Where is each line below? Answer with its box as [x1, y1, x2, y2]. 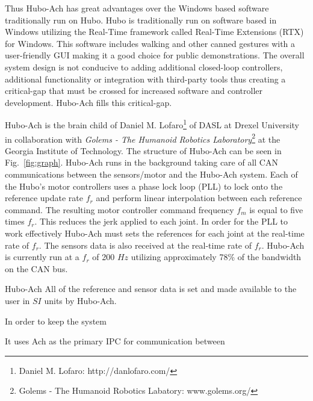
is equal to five [249, 203, 303, 216]
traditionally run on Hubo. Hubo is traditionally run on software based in [5, 13, 277, 26]
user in [5, 294, 30, 306]
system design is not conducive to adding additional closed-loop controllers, [5, 60, 283, 73]
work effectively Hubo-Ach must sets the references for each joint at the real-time [5, 227, 305, 239]
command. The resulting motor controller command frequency [5, 203, 234, 216]
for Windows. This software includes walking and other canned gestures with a [5, 37, 296, 49]
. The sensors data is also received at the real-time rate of [39, 238, 252, 251]
